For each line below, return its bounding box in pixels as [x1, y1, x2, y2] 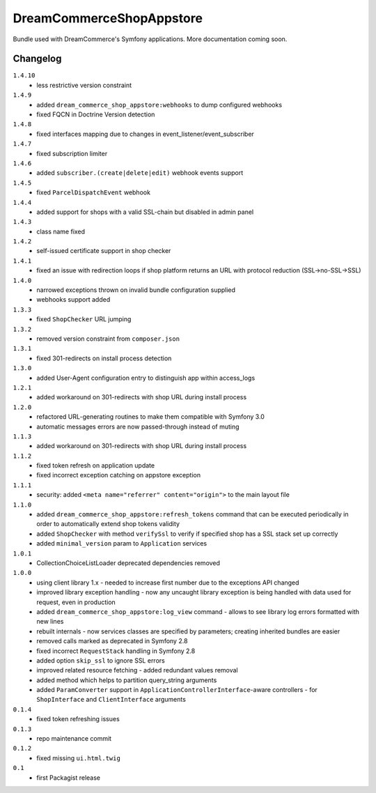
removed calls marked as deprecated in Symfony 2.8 [36, 637, 188, 645]
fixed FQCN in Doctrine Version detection [36, 110, 155, 118]
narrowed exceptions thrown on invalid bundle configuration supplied [36, 286, 236, 294]
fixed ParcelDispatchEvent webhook [36, 188, 151, 197]
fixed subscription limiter [36, 149, 108, 157]
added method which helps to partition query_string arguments [36, 676, 217, 684]
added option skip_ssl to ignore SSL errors [36, 656, 165, 665]
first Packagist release [36, 773, 101, 782]
